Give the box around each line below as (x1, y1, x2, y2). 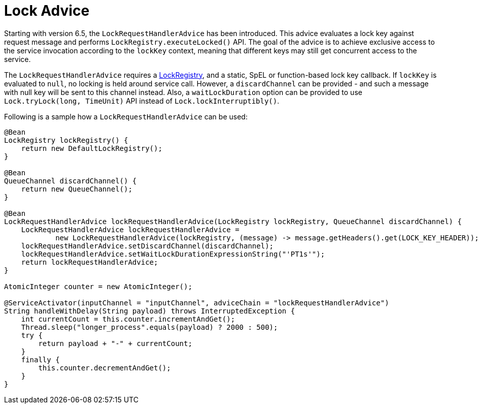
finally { (21, 355, 60, 364)
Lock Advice (4, 2, 90, 19)
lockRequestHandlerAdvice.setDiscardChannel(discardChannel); (21, 241, 274, 250)
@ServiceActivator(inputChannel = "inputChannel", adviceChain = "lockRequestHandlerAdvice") (4, 298, 389, 307)
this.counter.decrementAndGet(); (38, 363, 171, 372)
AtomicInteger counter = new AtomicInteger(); (4, 282, 192, 291)
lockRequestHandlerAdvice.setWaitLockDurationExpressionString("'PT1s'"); (21, 249, 325, 258)
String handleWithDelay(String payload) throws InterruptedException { (4, 306, 295, 315)
